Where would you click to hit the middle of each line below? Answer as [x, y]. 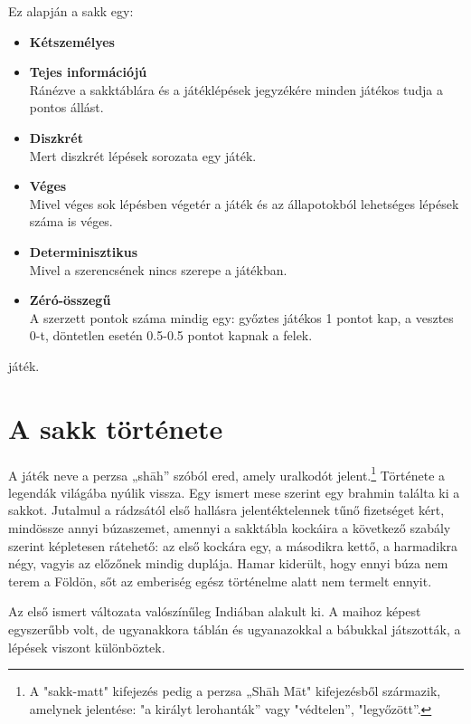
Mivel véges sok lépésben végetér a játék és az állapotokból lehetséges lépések [244, 203]
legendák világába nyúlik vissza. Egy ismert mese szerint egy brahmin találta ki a [234, 492]
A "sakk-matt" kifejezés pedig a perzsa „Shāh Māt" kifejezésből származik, [235, 691]
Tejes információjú [88, 72]
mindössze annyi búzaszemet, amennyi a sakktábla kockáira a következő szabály [230, 528]
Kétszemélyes [72, 41]
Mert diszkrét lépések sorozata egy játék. [143, 155]
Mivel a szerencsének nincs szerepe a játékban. [158, 269]
